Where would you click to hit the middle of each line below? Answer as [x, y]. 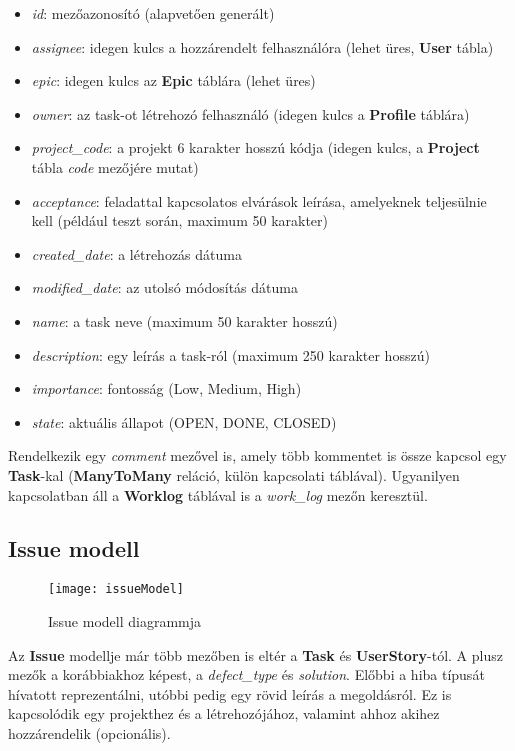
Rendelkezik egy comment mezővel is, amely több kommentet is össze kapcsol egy [257, 455]
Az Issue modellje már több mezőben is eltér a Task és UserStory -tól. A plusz [255, 654]
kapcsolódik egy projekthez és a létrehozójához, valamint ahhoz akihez [224, 713]
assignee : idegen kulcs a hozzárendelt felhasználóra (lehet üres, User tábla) [262, 46]
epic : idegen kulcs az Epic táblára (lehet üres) [173, 80]
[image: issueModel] [116, 589]
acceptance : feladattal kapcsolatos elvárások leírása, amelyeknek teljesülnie [259, 200]
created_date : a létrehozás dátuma [136, 253]
